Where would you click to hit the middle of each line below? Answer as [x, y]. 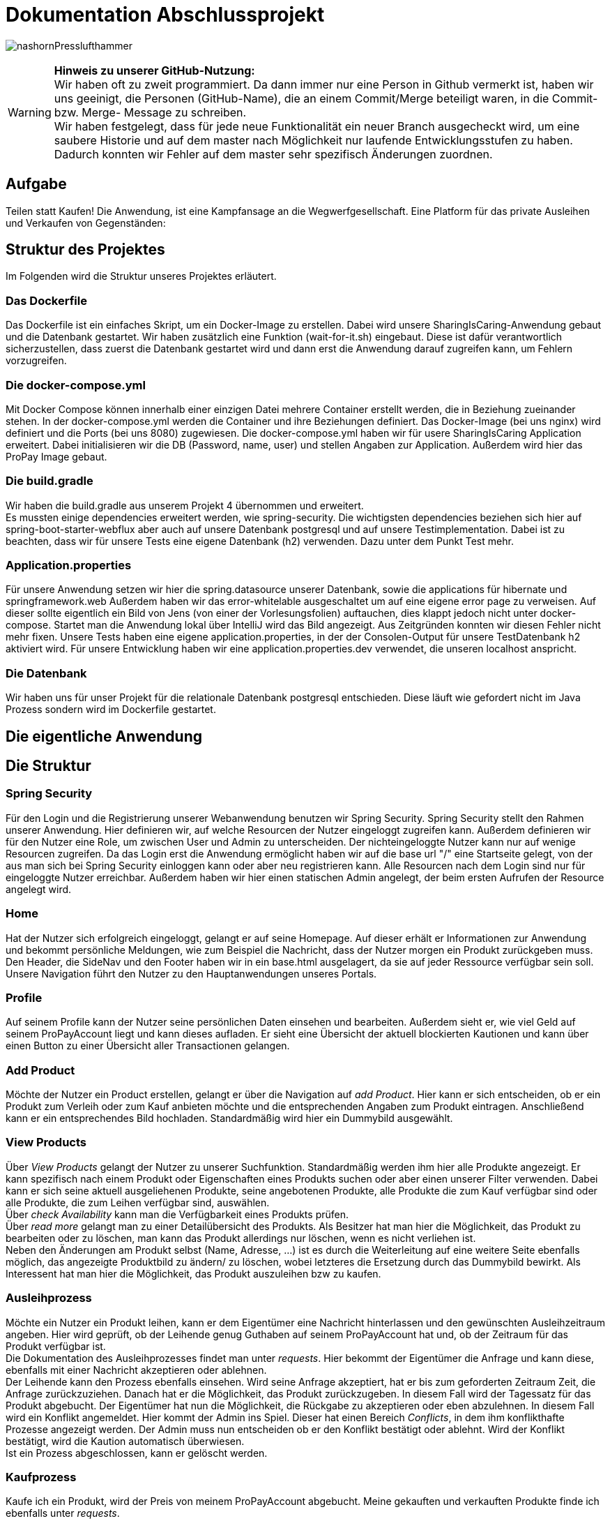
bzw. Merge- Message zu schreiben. [150, 112]
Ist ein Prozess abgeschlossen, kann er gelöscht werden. [137, 1453]
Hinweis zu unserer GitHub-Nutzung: [154, 70]
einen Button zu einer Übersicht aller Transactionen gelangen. [148, 1046]
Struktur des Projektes [85, 250]
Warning [30, 112]
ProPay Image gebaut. [56, 456]
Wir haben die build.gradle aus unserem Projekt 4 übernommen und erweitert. [185, 505]
